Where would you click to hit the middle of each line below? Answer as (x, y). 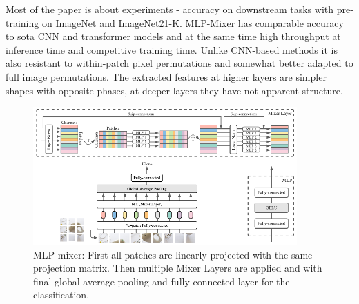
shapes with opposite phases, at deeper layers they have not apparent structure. (174, 90)
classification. (61, 295)
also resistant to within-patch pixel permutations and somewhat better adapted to (179, 63)
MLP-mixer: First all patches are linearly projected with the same (173, 254)
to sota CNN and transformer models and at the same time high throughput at (173, 36)
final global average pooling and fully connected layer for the (162, 281)
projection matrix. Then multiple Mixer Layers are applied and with (178, 268)
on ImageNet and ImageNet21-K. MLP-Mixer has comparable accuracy (193, 22)
